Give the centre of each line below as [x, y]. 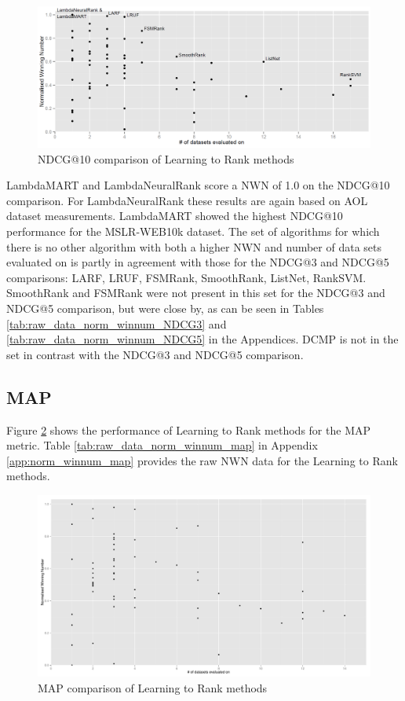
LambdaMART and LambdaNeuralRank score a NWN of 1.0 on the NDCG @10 [198, 185]
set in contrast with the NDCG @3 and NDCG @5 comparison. [155, 354]
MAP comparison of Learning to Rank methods [153, 687]
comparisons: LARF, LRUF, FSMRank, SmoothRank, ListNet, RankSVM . [186, 277]
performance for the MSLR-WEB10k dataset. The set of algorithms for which [193, 231]
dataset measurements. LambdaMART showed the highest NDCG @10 [175, 216]
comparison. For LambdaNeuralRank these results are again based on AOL [187, 200]
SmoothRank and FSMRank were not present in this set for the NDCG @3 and [196, 293]
